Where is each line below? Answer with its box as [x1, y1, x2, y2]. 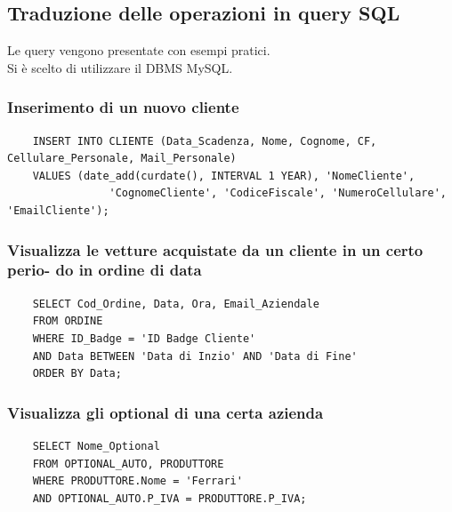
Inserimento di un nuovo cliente [7, 96, 239, 118]
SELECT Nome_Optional [32, 439, 160, 452]
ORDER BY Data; [32, 367, 122, 380]
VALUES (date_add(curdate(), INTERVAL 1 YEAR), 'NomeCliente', [32, 169, 416, 182]
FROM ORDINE [32, 315, 103, 328]
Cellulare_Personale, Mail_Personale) [7, 152, 237, 165]
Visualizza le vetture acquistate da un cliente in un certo [7, 238, 424, 260]
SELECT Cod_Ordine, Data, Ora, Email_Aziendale [32, 297, 319, 310]
